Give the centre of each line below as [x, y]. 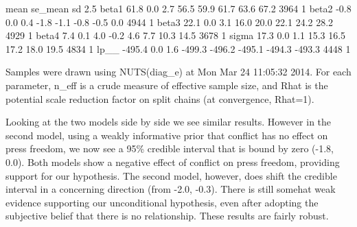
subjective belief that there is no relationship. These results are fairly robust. [167, 216]
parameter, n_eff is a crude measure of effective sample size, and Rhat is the [167, 85]
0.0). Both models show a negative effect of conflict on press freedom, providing [173, 162]
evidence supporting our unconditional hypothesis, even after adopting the [162, 202]
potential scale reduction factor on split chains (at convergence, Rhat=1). [160, 98]
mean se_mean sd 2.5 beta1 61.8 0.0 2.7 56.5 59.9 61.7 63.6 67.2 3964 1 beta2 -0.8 [178, 8]
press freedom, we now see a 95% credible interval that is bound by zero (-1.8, [170, 148]
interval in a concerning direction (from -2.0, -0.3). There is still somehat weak [171, 189]
